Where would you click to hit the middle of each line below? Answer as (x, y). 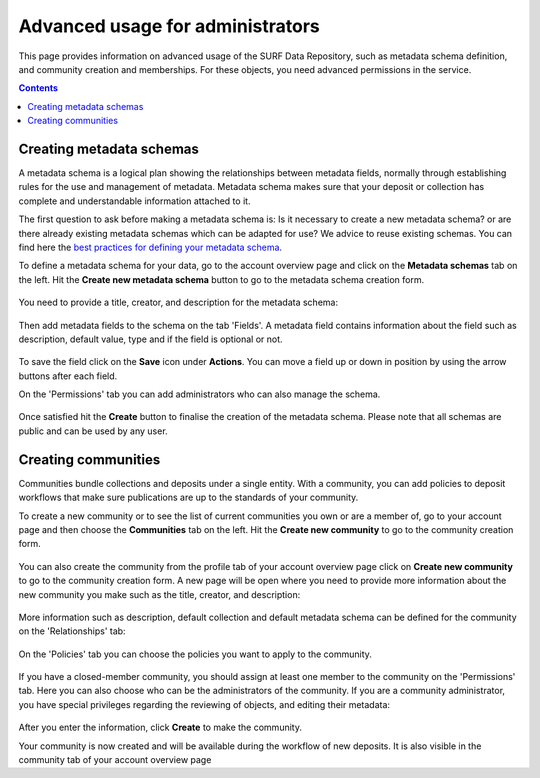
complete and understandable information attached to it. (134, 201)
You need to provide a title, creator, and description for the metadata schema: (178, 302)
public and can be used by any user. (93, 431)
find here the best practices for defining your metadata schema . (150, 247)
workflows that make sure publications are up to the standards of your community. (188, 497)
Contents (38, 88)
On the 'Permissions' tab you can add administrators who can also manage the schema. (199, 394)
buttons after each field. (68, 376)
